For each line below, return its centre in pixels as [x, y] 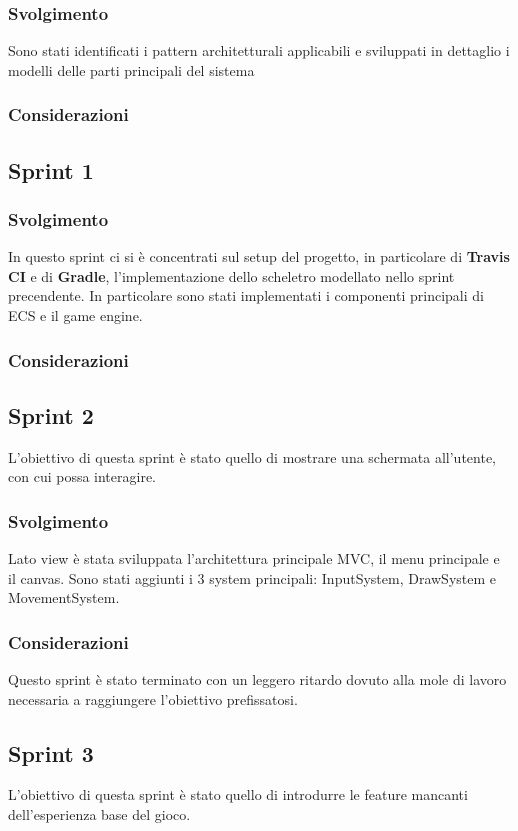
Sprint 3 [51, 752]
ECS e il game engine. [75, 315]
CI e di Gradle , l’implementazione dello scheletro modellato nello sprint [231, 275]
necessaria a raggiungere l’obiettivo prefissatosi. [153, 698]
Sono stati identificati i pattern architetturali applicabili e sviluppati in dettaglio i [259, 50]
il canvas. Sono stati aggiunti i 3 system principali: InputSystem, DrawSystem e [252, 577]
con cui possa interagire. [82, 476]
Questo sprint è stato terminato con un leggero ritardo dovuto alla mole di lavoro [257, 679]
